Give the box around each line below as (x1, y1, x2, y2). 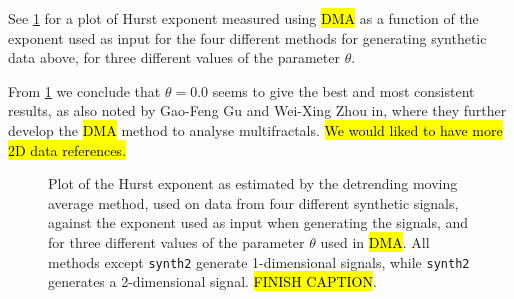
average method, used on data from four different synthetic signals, (48, 192, 459, 213)
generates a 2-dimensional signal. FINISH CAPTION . (48, 271, 377, 292)
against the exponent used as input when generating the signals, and (48, 212, 469, 233)
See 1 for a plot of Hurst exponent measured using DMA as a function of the (8, 8, 479, 28)
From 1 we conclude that (8, 80, 161, 101)
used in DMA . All (320, 231, 430, 252)
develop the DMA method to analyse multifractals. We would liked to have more (8, 119, 503, 140)
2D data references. (8, 139, 126, 160)
